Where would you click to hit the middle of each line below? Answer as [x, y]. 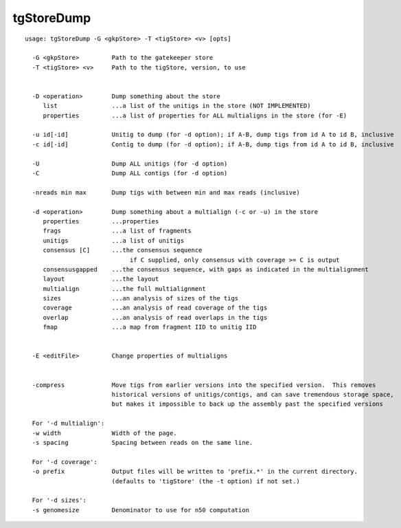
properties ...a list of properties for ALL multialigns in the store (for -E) [195, 115]
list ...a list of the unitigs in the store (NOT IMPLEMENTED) [177, 106]
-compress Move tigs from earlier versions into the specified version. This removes [204, 385]
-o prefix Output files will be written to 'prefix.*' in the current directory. [195, 472]
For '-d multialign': [68, 423]
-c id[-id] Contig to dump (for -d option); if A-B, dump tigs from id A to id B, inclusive [213, 144]
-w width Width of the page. [105, 433]
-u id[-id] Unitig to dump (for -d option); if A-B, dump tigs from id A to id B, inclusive [213, 135]
